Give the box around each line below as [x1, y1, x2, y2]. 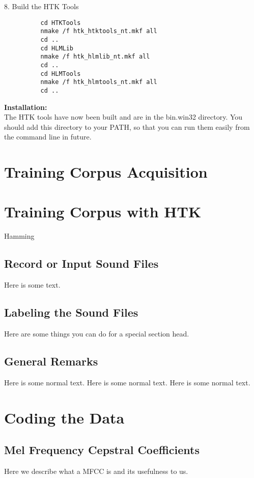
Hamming [4, 231, 35, 241]
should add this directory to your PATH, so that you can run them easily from [4, 121, 250, 132]
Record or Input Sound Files [4, 256, 159, 271]
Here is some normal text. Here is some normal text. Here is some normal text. [4, 377, 250, 387]
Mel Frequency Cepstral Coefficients [4, 442, 200, 458]
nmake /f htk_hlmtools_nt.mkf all [40, 78, 157, 86]
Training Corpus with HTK [4, 201, 202, 222]
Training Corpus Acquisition [4, 161, 208, 182]
